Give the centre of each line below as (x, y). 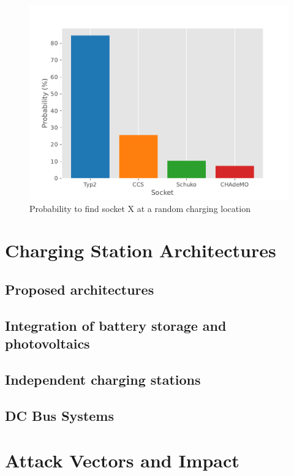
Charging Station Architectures (141, 250)
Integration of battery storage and (116, 325)
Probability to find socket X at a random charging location (140, 208)
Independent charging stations (103, 379)
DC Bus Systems (59, 415)
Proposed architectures (80, 289)
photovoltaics (47, 343)
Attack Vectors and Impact (122, 460)
